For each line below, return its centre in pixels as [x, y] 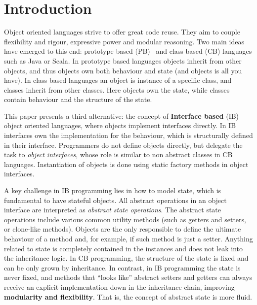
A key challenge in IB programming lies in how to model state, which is [113, 190]
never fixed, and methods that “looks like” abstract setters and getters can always [128, 277]
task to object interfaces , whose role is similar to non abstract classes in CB [118, 154]
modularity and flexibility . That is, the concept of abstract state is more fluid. [128, 296]
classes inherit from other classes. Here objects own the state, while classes [117, 89]
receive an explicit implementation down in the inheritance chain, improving [119, 287]
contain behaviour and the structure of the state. [78, 99]
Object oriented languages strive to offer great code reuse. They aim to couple [122, 32]
